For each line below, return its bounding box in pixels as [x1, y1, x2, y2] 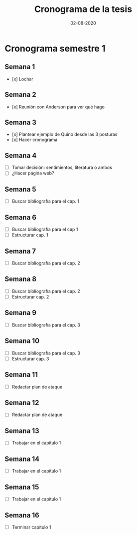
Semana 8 [4, 275, 37, 283]
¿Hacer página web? [11, 170, 54, 176]
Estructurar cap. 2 [11, 293, 49, 299]
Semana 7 [4, 246, 36, 255]
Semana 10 [4, 336, 40, 345]
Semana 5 [4, 185, 36, 193]
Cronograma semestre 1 [4, 42, 106, 54]
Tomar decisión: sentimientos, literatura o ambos [11, 164, 113, 170]
